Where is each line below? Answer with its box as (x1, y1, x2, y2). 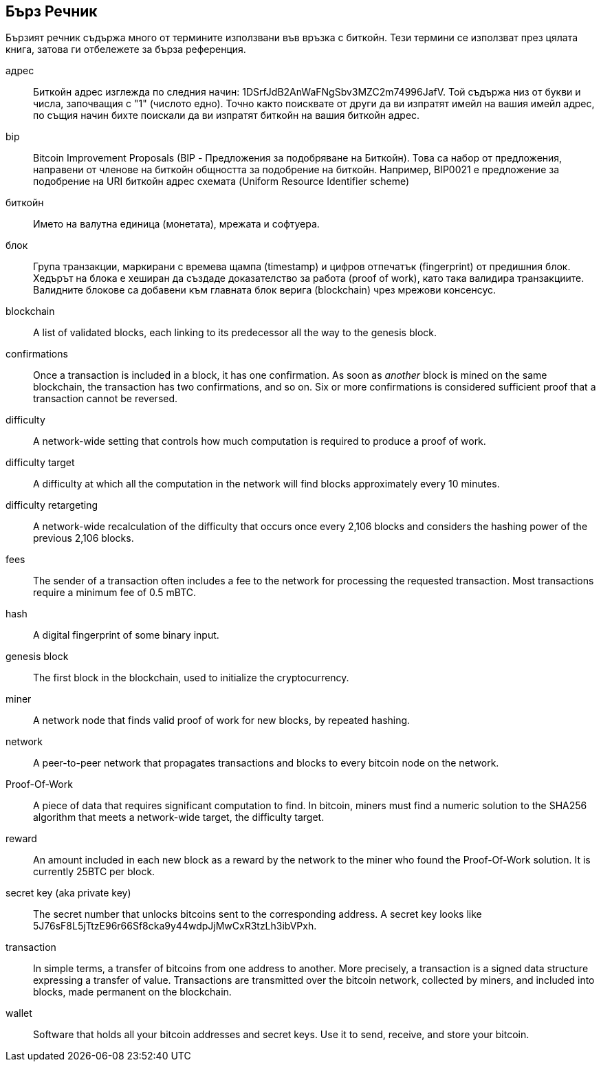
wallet (6, 1007, 32, 1020)
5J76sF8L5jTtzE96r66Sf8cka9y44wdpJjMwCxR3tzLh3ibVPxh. (33, 920, 317, 932)
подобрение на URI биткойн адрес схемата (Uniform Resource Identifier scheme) (33, 175, 410, 188)
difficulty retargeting (6, 499, 98, 511)
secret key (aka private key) (6, 887, 131, 899)
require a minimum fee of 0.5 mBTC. (33, 586, 197, 599)
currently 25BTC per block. (33, 866, 155, 878)
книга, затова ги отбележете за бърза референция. (6, 43, 246, 56)
